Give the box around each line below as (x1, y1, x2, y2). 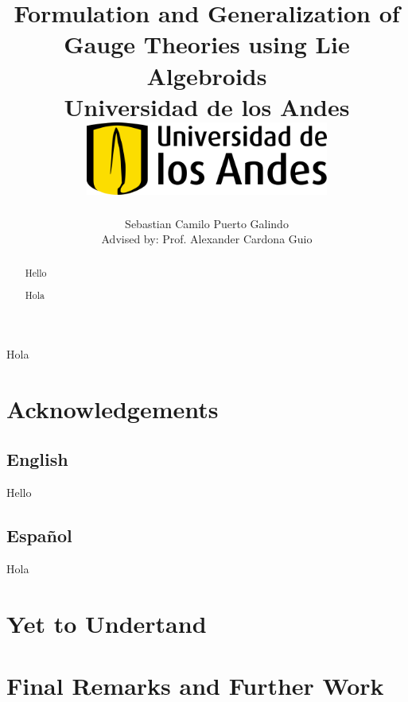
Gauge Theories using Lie (64, 28, 350, 60)
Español (6, 522, 72, 547)
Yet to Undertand (6, 607, 207, 639)
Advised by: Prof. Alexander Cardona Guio (101, 231, 313, 247)
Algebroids (146, 59, 267, 91)
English (6, 447, 68, 471)
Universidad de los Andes (64, 90, 350, 122)
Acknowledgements (6, 392, 219, 425)
